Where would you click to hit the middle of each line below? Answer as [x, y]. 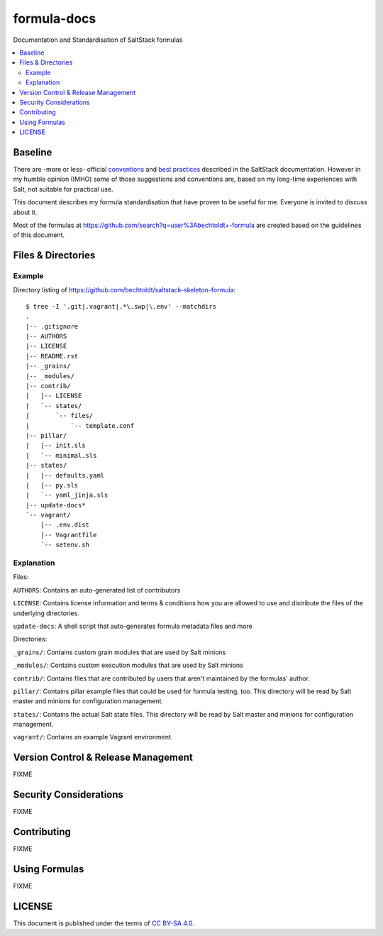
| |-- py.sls [52, 485]
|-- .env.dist [65, 525]
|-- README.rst [52, 356]
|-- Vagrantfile [68, 535]
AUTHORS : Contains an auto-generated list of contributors [97, 590]
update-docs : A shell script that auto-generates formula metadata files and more [133, 626]
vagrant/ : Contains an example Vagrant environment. [93, 737]
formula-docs [55, 18]
